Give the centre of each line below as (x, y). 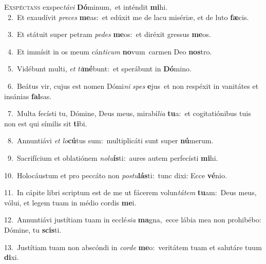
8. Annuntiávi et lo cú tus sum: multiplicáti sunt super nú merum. (110, 140)
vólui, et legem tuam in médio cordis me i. (70, 202)
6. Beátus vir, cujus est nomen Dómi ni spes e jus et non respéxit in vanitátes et (133, 86)
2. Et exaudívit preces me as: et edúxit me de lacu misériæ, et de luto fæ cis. (128, 17)
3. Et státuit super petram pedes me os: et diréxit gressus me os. (109, 34)
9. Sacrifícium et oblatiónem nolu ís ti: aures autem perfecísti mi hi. (113, 157)
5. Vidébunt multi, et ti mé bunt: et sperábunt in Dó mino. (99, 69)
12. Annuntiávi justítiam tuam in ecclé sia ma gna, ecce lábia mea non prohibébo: (133, 220)
